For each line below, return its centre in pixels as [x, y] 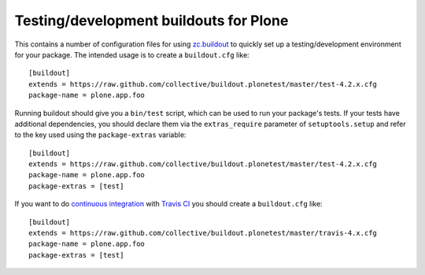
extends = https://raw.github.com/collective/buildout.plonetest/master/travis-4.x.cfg [203, 233]
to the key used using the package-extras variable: [100, 135]
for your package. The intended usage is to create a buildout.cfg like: [132, 54]
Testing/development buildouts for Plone [152, 20]
